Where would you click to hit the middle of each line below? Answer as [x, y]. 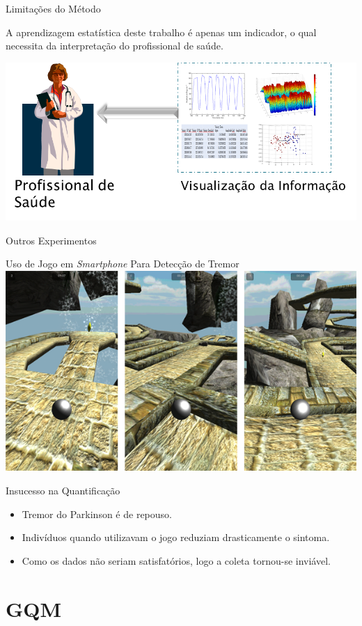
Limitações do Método [53, 8]
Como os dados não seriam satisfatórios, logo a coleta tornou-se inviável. [176, 560]
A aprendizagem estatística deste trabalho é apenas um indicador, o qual [161, 32]
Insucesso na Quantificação [63, 490]
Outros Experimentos [51, 240]
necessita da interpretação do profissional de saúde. [115, 46]
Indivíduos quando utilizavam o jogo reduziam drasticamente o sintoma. [176, 537]
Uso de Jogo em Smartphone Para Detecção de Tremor [123, 264]
